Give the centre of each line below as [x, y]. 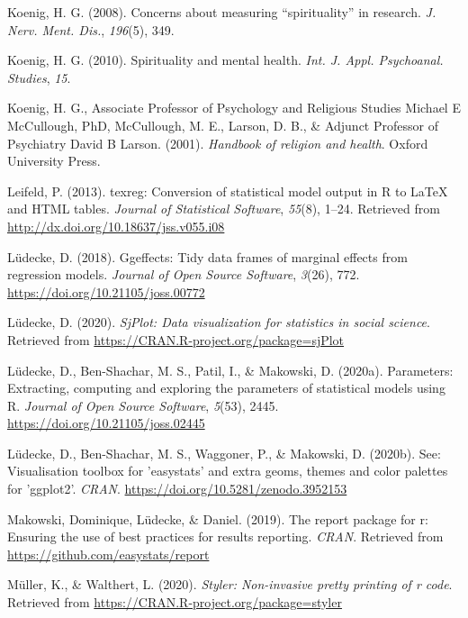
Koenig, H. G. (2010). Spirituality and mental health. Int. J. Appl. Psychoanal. [225, 60]
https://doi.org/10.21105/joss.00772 [106, 291]
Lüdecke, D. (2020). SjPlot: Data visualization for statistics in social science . [219, 322]
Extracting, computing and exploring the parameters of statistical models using [226, 388]
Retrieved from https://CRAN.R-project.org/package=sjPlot [176, 339]
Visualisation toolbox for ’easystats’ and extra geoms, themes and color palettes [228, 471]
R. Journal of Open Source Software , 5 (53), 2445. [143, 405]
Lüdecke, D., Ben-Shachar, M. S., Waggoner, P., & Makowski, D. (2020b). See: [224, 453]
